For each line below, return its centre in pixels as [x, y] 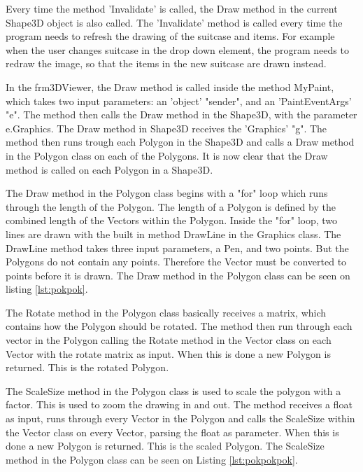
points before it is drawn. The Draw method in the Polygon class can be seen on [178, 275]
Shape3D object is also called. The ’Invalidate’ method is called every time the [174, 22]
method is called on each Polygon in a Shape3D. [109, 169]
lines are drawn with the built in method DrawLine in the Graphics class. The [173, 234]
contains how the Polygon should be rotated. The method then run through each [179, 326]
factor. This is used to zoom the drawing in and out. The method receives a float [179, 404]
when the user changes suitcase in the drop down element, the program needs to [177, 49]
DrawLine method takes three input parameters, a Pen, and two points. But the [177, 248]
